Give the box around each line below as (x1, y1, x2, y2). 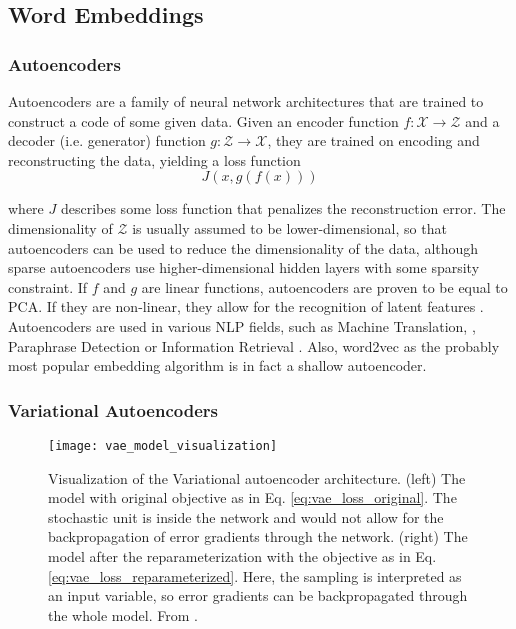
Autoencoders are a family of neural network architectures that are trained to (8, 91, 484, 111)
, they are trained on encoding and (267, 130, 480, 151)
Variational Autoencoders (8, 397, 218, 422)
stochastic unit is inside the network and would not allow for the (48, 506, 444, 527)
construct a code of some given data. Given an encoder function (8, 110, 399, 131)
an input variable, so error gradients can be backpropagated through (48, 585, 468, 606)
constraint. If (8, 276, 88, 297)
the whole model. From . (48, 604, 198, 625)
